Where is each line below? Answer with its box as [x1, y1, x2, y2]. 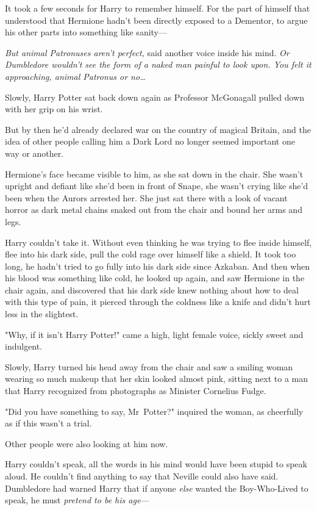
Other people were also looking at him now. [5, 437, 168, 450]
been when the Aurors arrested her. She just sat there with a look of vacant [5, 191, 288, 204]
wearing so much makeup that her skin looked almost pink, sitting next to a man [5, 372, 308, 385]
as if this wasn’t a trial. [5, 417, 92, 429]
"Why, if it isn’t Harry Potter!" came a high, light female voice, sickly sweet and [5, 328, 304, 340]
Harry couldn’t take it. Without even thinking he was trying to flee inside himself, [5, 235, 312, 248]
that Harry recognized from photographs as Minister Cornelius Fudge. [5, 384, 266, 397]
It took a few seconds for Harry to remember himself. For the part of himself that [5, 2, 310, 14]
